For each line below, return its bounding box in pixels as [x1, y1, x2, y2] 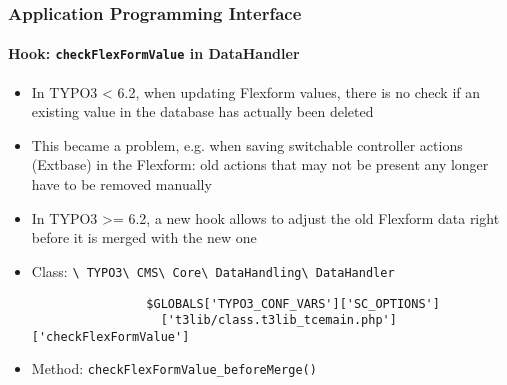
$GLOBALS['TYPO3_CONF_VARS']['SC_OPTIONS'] [146, 296, 440, 311]
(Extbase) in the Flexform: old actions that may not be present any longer [31, 154, 489, 175]
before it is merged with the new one [31, 227, 257, 248]
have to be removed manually [31, 174, 212, 195]
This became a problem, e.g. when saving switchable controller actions [31, 134, 463, 155]
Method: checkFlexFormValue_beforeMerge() [31, 358, 317, 379]
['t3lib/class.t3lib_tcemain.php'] [160, 313, 397, 328]
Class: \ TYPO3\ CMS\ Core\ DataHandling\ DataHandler [31, 260, 395, 281]
